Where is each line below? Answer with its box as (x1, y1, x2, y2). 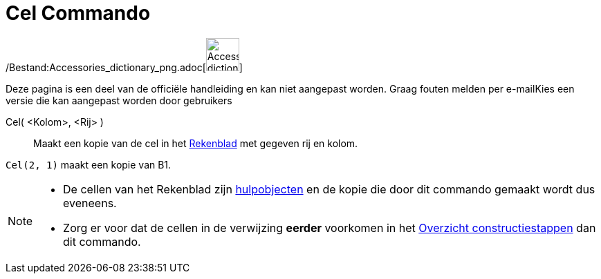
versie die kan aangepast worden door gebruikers (6, 94, 232, 106)
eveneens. (63, 195, 117, 210)
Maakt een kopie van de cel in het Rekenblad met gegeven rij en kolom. (33, 137, 358, 149)
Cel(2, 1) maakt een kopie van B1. (6, 158, 172, 171)
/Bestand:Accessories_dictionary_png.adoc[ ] (6, 61, 243, 73)
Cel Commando (6, 1, 151, 25)
